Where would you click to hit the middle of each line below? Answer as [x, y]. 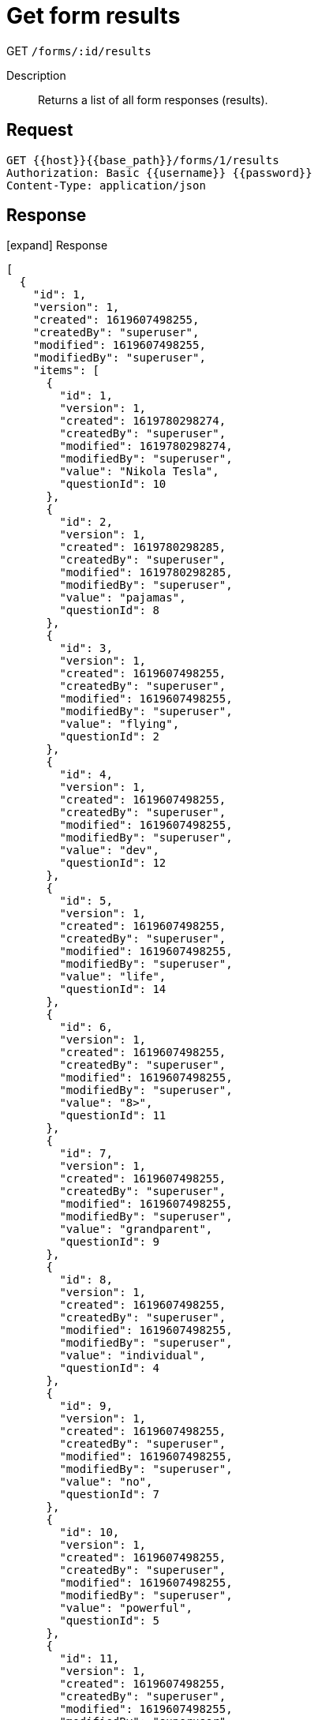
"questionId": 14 [113, 989]
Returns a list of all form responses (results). [153, 99]
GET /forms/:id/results [79, 51]
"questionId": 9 [109, 1242]
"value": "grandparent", [136, 1229]
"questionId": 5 [109, 1621]
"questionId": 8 [109, 611]
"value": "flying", [120, 724]
